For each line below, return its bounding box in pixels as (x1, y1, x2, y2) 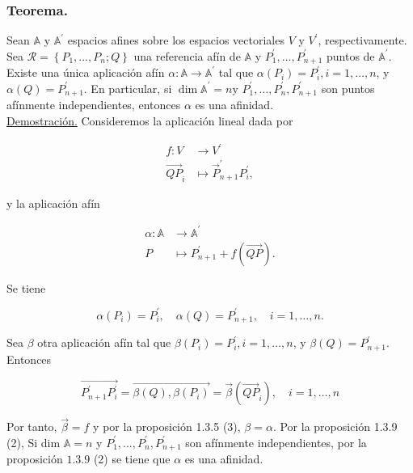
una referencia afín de (133, 47, 241, 64)
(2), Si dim (6, 433, 61, 450)
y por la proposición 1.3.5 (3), (93, 418, 241, 435)
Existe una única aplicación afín (6, 64, 165, 81)
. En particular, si (83, 79, 172, 96)
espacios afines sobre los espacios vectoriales (67, 32, 284, 49)
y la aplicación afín (6, 194, 100, 211)
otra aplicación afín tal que (37, 334, 171, 351)
